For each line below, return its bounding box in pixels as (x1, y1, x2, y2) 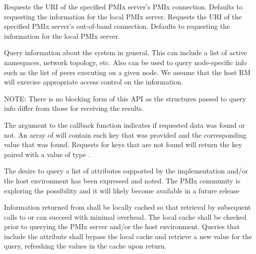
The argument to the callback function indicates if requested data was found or (4, 119, 245, 130)
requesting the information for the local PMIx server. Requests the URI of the (4, 11, 242, 21)
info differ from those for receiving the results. (4, 103, 144, 113)
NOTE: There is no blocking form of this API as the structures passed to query (4, 93, 246, 103)
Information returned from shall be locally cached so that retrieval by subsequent (4, 202, 251, 212)
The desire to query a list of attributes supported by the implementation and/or (4, 166, 248, 176)
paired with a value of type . (4, 149, 90, 159)
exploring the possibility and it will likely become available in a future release (4, 185, 240, 195)
